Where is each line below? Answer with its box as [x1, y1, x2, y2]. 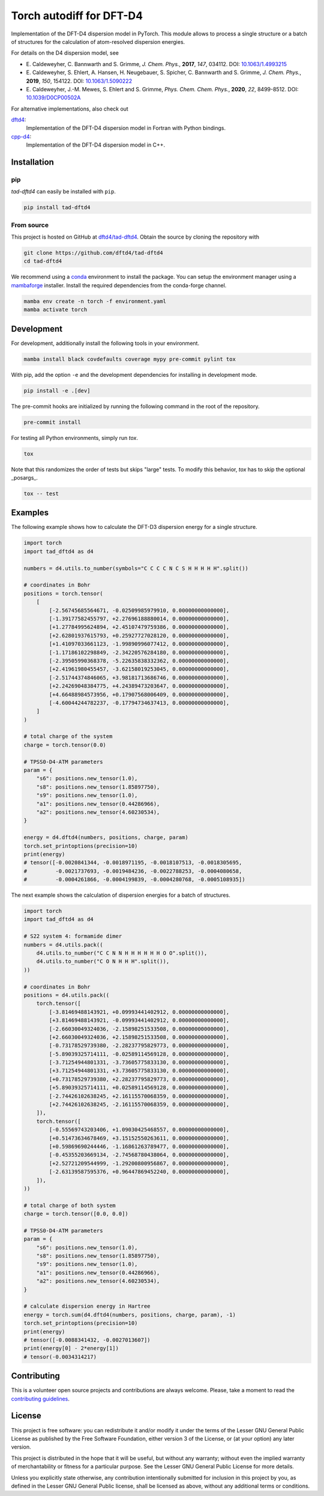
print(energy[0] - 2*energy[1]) [23, 1345, 119, 1352]
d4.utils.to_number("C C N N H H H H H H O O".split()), [36, 950, 208, 957]
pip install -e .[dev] [23, 387, 91, 394]
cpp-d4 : [11, 133, 32, 140]
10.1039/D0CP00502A [26, 94, 81, 102]
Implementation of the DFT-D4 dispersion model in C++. [26, 141, 166, 148]
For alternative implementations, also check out [11, 105, 128, 112]
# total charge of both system [23, 1202, 116, 1209]
